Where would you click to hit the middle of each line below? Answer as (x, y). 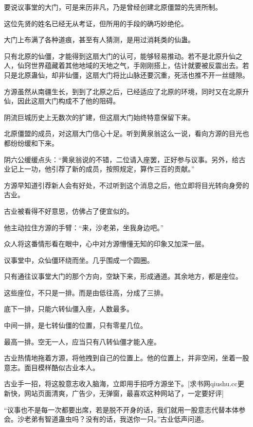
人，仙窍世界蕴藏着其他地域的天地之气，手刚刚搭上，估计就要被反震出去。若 (126, 65)
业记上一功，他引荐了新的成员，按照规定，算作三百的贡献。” (99, 169)
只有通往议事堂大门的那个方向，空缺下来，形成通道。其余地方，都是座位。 (123, 276)
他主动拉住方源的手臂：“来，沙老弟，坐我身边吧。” (84, 227)
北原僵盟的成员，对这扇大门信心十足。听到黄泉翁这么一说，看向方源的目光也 (126, 133)
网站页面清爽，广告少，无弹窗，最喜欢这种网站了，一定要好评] (124, 393)
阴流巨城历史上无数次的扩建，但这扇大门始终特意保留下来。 (99, 117)
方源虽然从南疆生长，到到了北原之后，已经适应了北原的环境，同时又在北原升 (126, 91)
